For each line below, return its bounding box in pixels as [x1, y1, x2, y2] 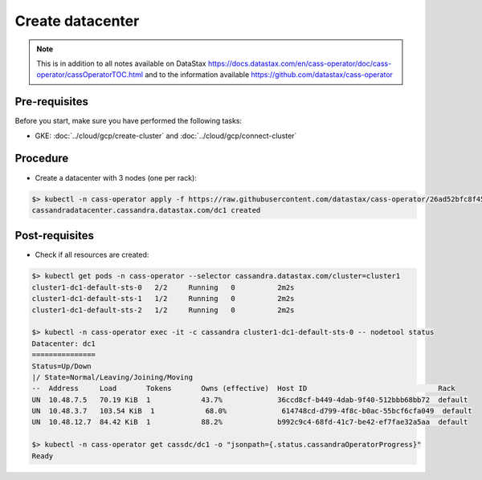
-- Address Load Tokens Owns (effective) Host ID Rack [31, 384, 455, 393]
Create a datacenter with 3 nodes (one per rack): [35, 173, 197, 182]
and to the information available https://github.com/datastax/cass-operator [145, 70, 394, 79]
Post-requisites [14, 229, 94, 242]
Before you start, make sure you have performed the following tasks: [14, 116, 243, 126]
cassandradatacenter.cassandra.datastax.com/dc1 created [31, 205, 261, 214]
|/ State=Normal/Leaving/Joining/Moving [31, 372, 193, 381]
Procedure [14, 152, 69, 165]
